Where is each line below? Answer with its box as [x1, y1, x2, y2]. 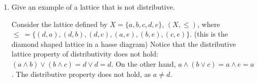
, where [197, 18, 220, 29]
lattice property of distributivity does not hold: [11, 48, 158, 59]
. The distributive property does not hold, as [11, 68, 151, 79]
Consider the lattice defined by [11, 18, 108, 29]
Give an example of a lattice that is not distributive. [11, 2, 175, 12]
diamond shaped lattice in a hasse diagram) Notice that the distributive [11, 38, 236, 49]
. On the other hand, [111, 58, 176, 69]
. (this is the [190, 29, 228, 39]
